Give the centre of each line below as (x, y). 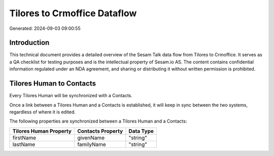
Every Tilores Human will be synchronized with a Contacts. (71, 96)
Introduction (29, 43)
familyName (91, 144)
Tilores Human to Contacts (53, 84)
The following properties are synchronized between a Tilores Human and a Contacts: (98, 121)
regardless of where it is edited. (43, 112)
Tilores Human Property (42, 131)
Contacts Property (100, 131)
